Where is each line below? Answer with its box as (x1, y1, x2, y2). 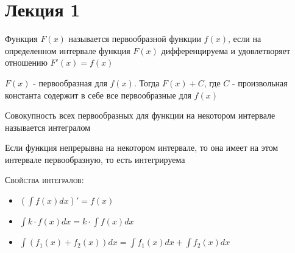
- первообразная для (33, 76, 107, 89)
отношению (5, 56, 48, 69)
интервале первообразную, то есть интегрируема (5, 153, 185, 165)
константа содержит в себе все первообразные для (5, 88, 191, 101)
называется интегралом (5, 120, 91, 133)
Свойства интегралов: (5, 173, 84, 186)
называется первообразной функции (68, 32, 201, 45)
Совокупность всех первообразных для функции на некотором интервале (5, 109, 275, 122)
